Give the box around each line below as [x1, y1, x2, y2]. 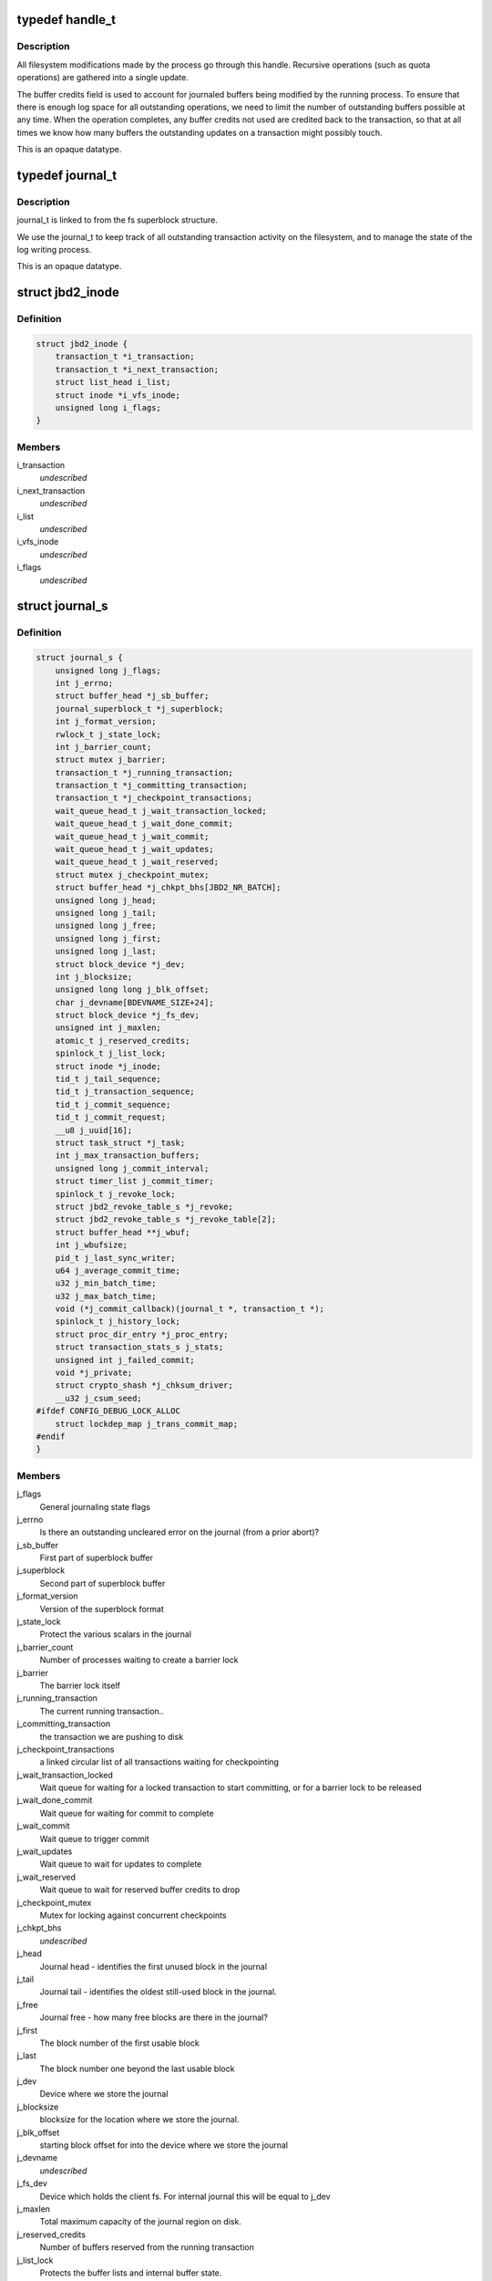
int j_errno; [55, 678, 114, 688]
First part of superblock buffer [39, 1552, 154, 1564]
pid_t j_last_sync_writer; [55, 1253, 177, 1263]
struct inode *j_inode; [55, 1061, 161, 1071]
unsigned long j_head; [55, 895, 157, 905]
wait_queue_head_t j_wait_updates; [55, 844, 214, 855]
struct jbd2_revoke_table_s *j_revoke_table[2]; [55, 1214, 277, 1224]
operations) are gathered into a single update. [16, 72, 189, 83]
